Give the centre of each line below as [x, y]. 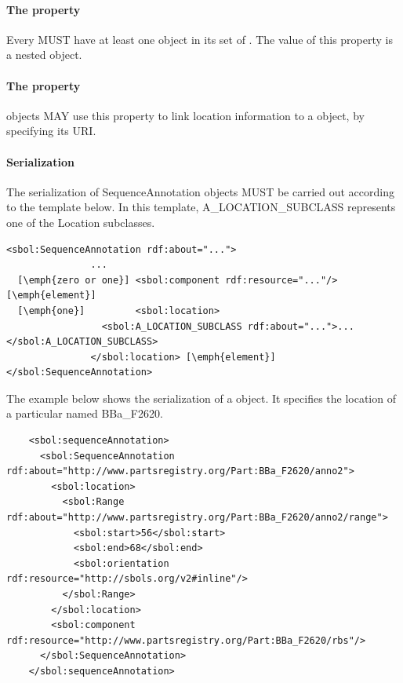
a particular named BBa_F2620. [85, 413]
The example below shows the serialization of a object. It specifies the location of [201, 398]
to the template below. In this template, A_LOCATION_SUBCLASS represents [201, 207]
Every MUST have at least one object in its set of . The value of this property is [200, 39]
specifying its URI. [51, 131]
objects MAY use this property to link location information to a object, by [185, 115]
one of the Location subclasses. [81, 222]
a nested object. [44, 55]
